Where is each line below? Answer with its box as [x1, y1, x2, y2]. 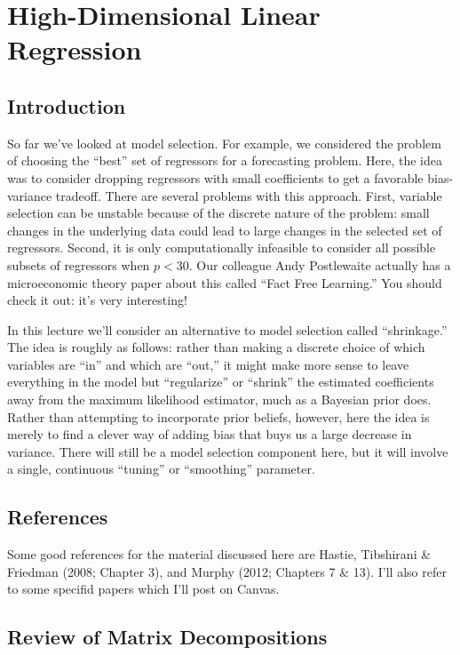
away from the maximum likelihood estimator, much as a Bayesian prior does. [7, 390, 432, 409]
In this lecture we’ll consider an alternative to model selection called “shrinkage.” [7, 320, 448, 339]
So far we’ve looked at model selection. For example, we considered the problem [7, 133, 441, 152]
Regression [7, 31, 142, 68]
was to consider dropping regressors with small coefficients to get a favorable [7, 168, 424, 187]
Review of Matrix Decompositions [7, 623, 328, 651]
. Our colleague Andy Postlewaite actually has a [188, 255, 451, 274]
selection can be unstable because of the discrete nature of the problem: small [7, 204, 430, 222]
